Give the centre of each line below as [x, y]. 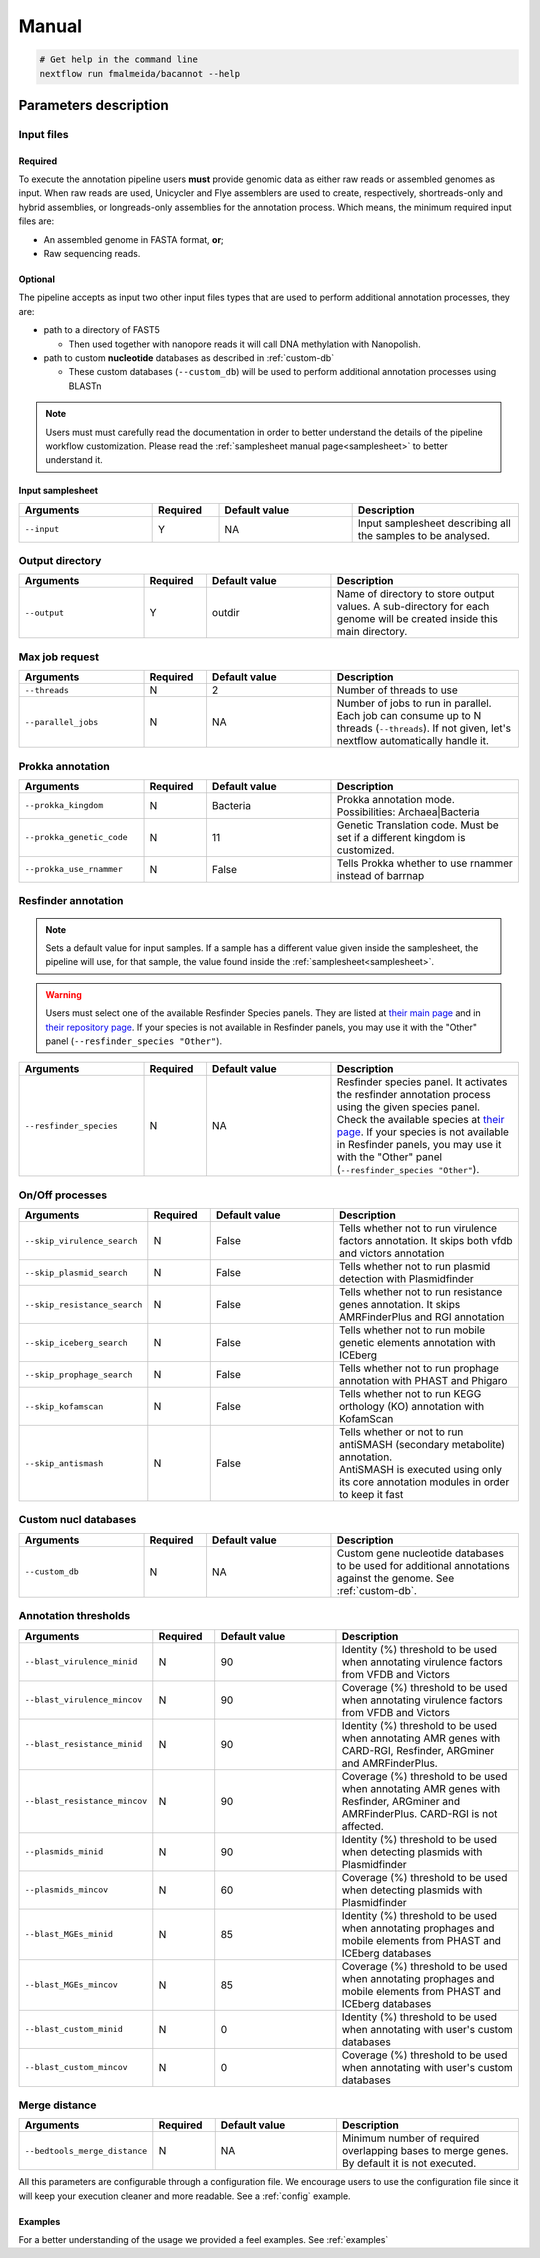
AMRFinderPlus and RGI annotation [421, 1317]
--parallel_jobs [61, 721]
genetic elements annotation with [417, 1343]
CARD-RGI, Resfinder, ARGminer [418, 1750]
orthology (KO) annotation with [411, 1407]
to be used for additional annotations [423, 1565]
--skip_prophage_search [78, 1374]
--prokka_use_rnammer [74, 869]
